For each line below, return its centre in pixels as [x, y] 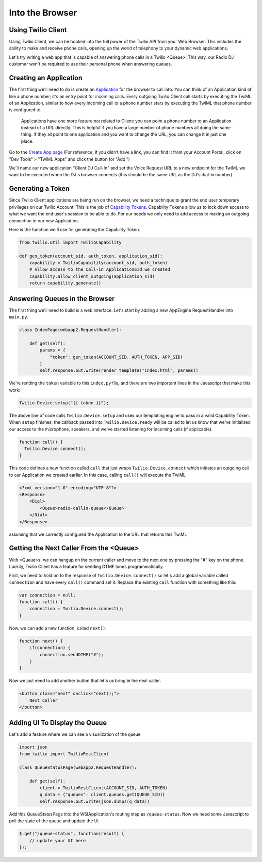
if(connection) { [50, 648]
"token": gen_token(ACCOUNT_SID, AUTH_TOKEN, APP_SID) [116, 357]
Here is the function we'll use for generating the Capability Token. [75, 229]
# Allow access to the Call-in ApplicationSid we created [100, 270]
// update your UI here [57, 840]
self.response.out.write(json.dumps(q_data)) [95, 801]
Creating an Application [46, 78]
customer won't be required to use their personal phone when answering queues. [90, 64]
